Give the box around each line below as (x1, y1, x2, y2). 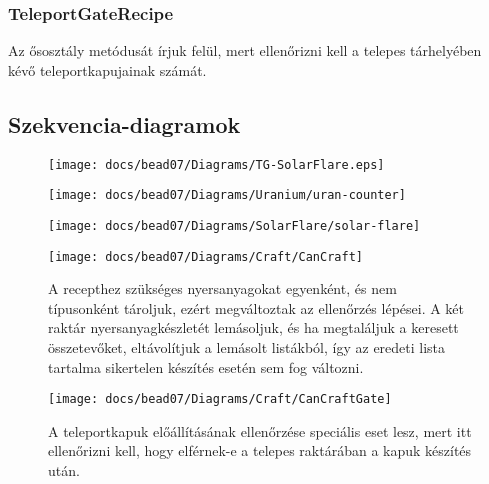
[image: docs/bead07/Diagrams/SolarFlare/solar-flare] (48, 218, 421, 233)
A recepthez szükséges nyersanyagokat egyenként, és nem (48, 278, 397, 299)
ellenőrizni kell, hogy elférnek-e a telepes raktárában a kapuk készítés (48, 440, 472, 461)
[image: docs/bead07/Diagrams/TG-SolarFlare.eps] (48, 157, 385, 172)
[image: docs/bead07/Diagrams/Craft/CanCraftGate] (48, 392, 392, 407)
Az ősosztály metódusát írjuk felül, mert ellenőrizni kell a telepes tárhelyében (8, 40, 482, 61)
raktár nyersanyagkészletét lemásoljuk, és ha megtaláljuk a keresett (48, 317, 459, 338)
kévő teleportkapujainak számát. (8, 59, 207, 80)
